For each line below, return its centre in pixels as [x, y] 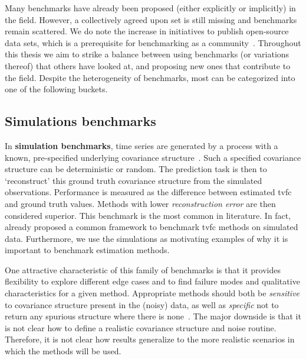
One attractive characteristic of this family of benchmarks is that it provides [143, 269]
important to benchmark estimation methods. [87, 250]
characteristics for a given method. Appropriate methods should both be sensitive [152, 293]
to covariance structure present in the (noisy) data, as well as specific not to [142, 304]
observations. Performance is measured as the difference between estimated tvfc [148, 192]
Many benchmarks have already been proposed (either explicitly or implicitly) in [150, 8]
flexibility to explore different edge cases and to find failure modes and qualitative [152, 281]
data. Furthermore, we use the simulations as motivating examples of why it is [147, 238]
